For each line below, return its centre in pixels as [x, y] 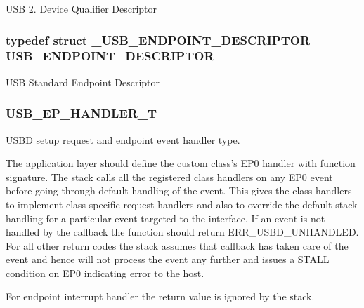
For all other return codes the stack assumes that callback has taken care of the [177, 245]
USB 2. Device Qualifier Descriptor [82, 8]
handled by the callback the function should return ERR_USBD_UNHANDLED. [182, 232]
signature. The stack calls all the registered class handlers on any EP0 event [169, 176]
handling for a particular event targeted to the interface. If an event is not [165, 218]
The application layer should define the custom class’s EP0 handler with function [181, 163]
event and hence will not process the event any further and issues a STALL [168, 259]
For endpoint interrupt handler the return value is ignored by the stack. [160, 296]
